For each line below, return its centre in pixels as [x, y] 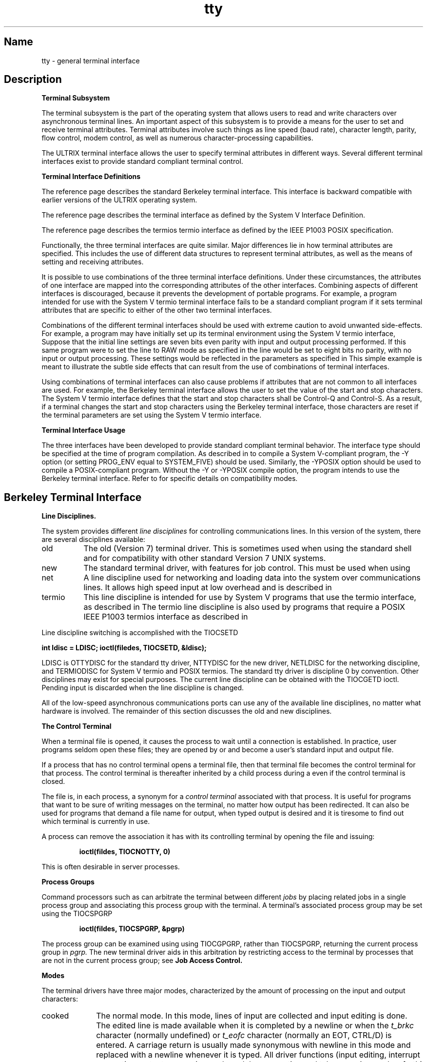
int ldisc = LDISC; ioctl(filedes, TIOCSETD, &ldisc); [124, 648]
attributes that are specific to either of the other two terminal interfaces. [157, 310]
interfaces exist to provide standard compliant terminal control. [142, 161]
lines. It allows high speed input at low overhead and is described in [208, 588]
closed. [53, 781]
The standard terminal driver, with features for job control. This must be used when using [247, 568]
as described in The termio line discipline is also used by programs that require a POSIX [244, 607]
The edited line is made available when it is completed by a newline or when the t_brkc [255, 1026]
